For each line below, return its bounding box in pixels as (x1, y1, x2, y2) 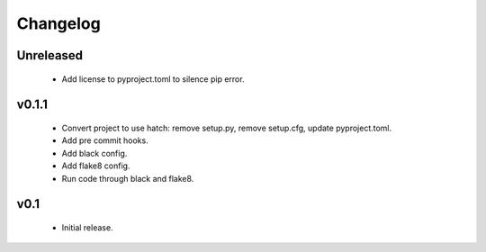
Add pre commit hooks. (61, 135, 148, 146)
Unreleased (16, 48, 84, 63)
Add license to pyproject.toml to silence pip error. (61, 73, 245, 85)
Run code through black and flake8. (61, 173, 194, 184)
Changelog (16, 13, 101, 33)
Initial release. (61, 221, 113, 233)
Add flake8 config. (61, 160, 130, 171)
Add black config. (61, 148, 128, 158)
